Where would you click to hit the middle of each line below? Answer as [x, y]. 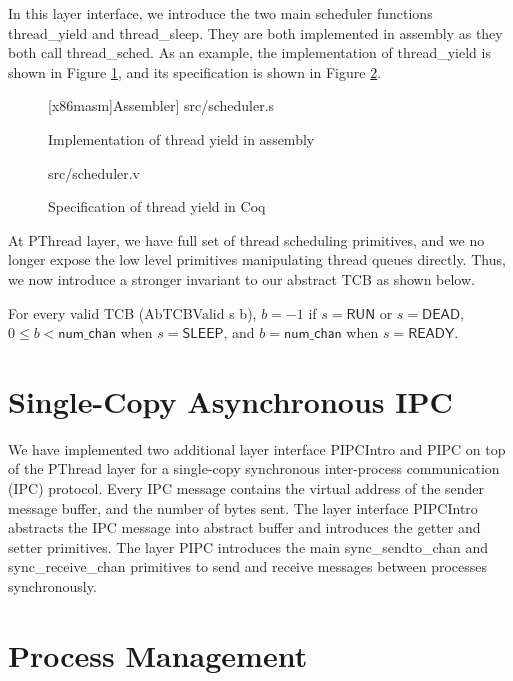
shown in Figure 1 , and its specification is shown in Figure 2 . [195, 71]
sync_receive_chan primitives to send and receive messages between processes [248, 566]
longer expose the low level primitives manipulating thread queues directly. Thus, [257, 259]
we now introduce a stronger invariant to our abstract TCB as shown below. [241, 278]
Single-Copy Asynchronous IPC [230, 400]
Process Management [158, 654]
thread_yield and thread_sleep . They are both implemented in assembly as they [255, 32]
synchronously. [52, 586]
